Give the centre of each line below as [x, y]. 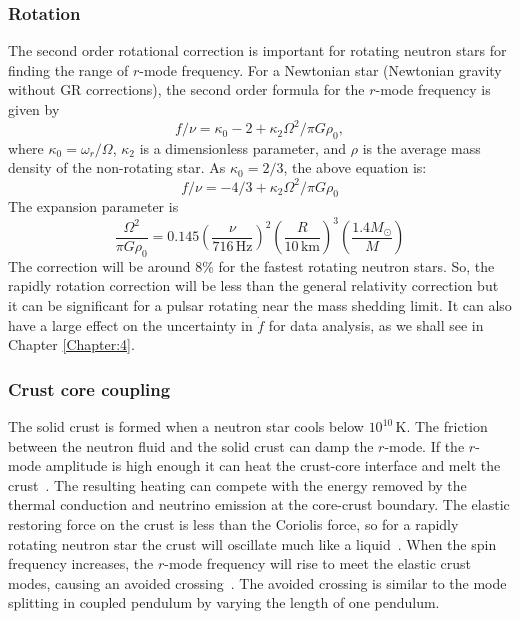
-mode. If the [424, 445]
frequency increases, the [81, 563]
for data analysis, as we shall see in [376, 324]
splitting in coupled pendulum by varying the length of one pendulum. [224, 602]
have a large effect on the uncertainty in [130, 324]
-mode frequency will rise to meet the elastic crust [318, 563]
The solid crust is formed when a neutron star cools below [186, 426]
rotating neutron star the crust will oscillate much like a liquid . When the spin [252, 543]
